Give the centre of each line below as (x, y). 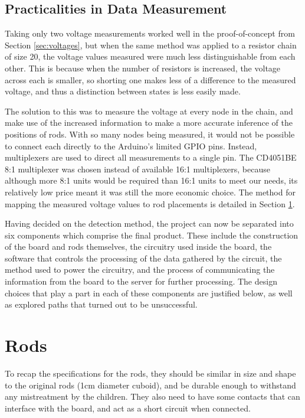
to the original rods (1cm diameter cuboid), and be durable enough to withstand (150, 385)
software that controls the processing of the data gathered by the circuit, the (143, 258)
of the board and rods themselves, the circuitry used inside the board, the (138, 246)
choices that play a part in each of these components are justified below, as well (149, 293)
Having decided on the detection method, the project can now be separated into (149, 223)
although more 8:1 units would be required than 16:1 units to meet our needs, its (151, 180)
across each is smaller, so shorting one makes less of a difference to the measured (150, 79)
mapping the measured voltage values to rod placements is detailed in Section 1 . (150, 203)
